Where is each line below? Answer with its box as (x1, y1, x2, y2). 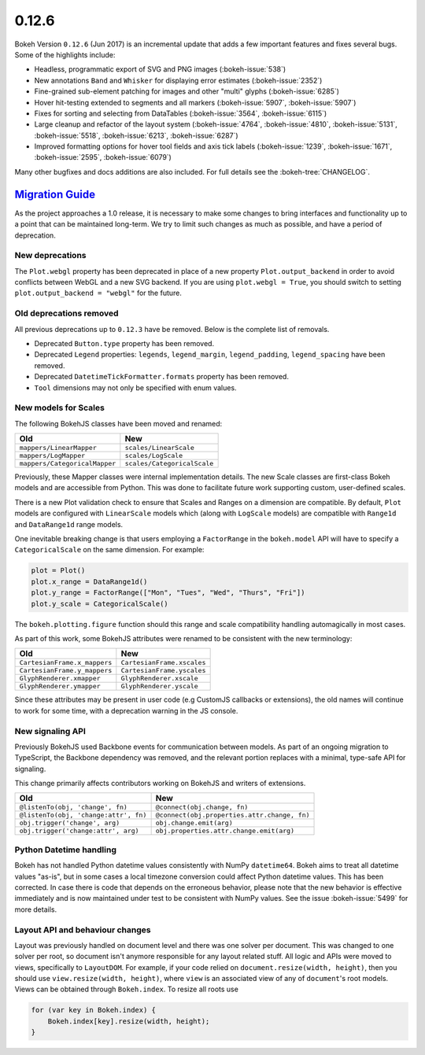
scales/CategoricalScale (124, 459, 214, 468)
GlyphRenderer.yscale (120, 682, 198, 691)
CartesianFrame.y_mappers (19, 666, 113, 675)
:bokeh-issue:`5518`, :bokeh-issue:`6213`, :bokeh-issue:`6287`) (34, 131, 239, 140)
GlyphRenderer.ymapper (19, 682, 102, 691)
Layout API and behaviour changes (14, 924, 151, 935)
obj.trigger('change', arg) (19, 819, 120, 828)
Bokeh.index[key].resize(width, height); (47, 1016, 210, 1026)
